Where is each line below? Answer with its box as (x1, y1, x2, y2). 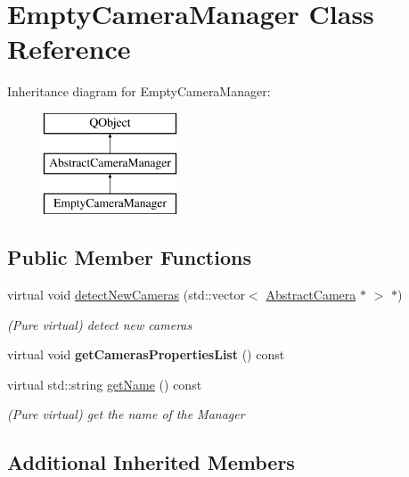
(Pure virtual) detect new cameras (7, 315, 192, 333)
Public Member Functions (7, 243, 251, 271)
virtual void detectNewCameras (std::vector (7, 285, 246, 304)
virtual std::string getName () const (7, 374, 202, 393)
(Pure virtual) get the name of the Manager (7, 405, 245, 424)
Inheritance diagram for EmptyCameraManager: (7, 82, 271, 101)
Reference (7, 30, 131, 67)
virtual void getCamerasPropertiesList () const (7, 345, 285, 364)
